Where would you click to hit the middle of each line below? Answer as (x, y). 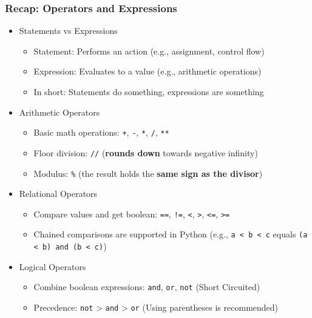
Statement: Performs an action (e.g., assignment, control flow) (149, 51)
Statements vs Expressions (68, 31)
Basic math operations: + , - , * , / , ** (101, 132)
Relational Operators (58, 194)
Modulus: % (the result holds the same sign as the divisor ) (148, 173)
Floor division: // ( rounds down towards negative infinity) (146, 152)
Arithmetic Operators (59, 112)
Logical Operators (53, 266)
